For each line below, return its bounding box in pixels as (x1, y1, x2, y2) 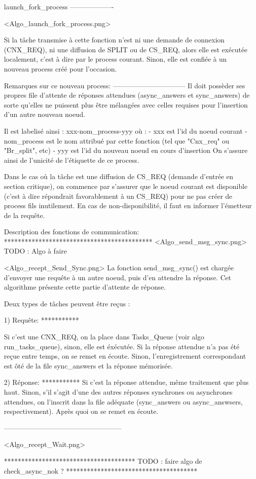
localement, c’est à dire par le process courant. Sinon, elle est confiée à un (4, 54, 227, 64)
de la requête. (4, 210, 45, 220)
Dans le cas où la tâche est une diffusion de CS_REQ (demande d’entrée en (4, 171, 233, 182)
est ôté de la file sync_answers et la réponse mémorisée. (4, 360, 173, 370)
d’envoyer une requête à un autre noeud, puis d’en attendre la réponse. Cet (4, 272, 231, 282)
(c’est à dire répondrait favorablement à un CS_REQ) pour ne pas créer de (4, 190, 232, 201)
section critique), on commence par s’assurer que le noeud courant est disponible (4, 181, 248, 191)
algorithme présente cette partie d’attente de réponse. (4, 282, 166, 292)
